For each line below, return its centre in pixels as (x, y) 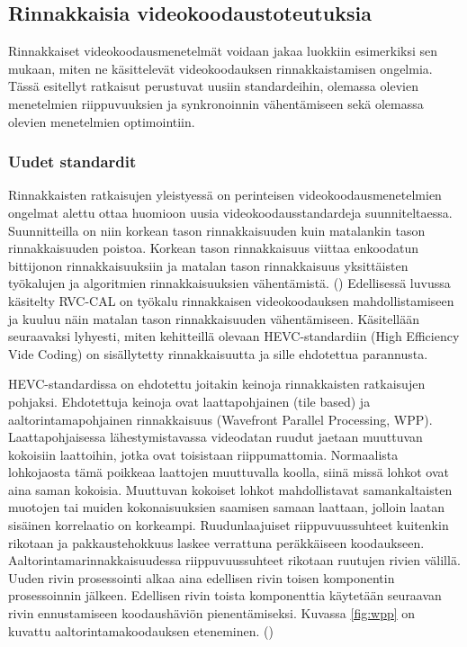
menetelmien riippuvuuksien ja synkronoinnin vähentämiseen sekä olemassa (216, 103)
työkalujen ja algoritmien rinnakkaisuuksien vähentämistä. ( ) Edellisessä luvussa (229, 283)
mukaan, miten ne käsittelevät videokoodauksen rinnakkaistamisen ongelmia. (220, 68)
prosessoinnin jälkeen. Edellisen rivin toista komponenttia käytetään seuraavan (225, 595)
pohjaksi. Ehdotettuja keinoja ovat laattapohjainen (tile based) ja (189, 401)
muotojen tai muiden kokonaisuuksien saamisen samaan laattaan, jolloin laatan (226, 507)
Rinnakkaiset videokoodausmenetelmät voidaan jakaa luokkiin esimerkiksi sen (223, 51)
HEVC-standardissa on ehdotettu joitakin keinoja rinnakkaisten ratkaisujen (217, 384)
